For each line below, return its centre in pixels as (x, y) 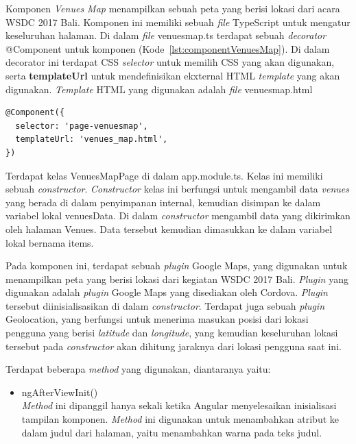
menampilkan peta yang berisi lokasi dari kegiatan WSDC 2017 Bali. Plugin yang (177, 279)
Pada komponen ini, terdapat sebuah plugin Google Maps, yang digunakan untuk (177, 266)
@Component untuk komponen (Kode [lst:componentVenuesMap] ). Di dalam (168, 48)
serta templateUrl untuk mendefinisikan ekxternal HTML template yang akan (173, 75)
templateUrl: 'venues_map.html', (92, 139)
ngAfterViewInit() (60, 392)
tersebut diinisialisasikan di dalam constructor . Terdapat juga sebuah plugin (165, 305)
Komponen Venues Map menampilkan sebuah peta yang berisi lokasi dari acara (173, 8)
